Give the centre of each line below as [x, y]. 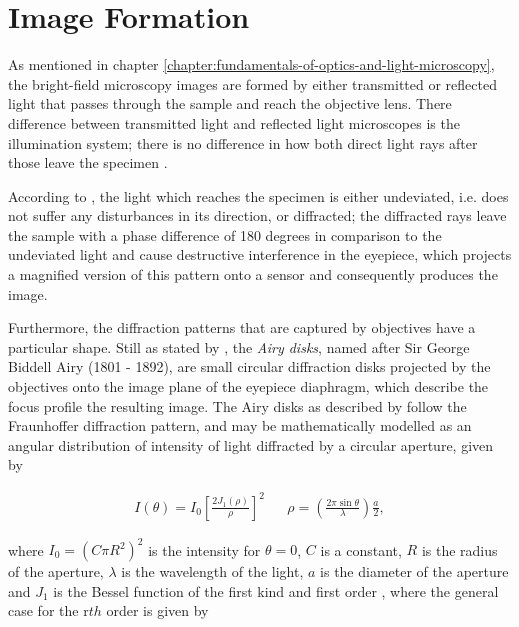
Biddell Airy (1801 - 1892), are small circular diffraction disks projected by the [249, 366]
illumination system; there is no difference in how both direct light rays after [243, 142]
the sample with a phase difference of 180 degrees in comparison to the [225, 234]
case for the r [48, 610]
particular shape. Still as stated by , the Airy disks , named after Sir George [239, 346]
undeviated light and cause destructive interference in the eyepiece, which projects [260, 254]
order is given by [157, 610]
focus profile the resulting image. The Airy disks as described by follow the [237, 405]
